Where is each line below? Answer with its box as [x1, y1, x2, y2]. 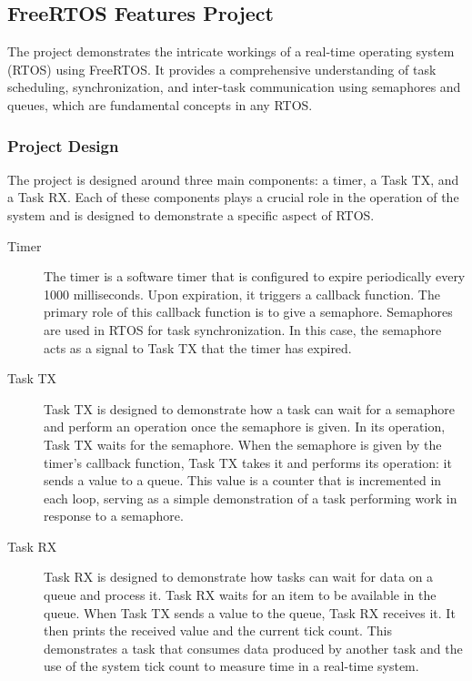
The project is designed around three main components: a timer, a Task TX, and [7, 169, 459, 188]
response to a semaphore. [44, 506, 184, 525]
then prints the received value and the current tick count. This [44, 621, 392, 640]
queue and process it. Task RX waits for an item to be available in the [44, 585, 437, 605]
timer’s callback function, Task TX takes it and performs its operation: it [44, 452, 452, 472]
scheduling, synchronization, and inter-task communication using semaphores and [7, 77, 461, 97]
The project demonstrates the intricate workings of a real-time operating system [7, 42, 455, 61]
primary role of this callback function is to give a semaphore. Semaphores [44, 302, 453, 321]
